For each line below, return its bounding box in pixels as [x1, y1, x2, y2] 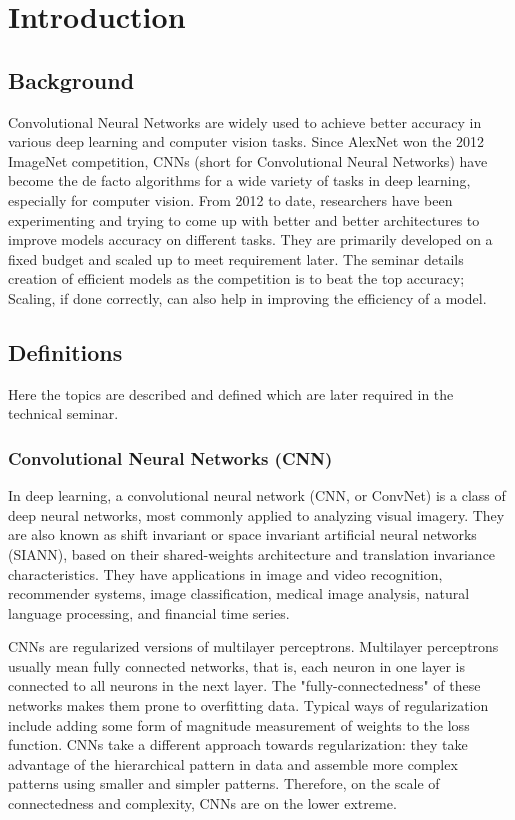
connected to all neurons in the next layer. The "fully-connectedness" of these [8, 675, 481, 696]
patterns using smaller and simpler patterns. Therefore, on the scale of [8, 773, 440, 794]
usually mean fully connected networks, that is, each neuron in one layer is [8, 655, 465, 676]
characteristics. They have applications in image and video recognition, [8, 563, 443, 584]
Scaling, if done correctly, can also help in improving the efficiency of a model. [8, 287, 487, 308]
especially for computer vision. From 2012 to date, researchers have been [8, 189, 453, 210]
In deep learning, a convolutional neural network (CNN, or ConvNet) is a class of [8, 485, 506, 506]
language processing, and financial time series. [8, 602, 290, 623]
